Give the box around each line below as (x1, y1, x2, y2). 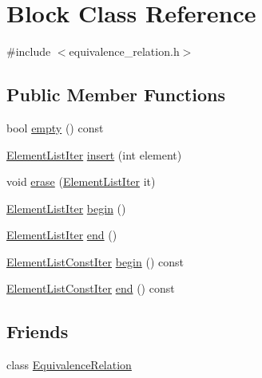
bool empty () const (6, 119, 104, 136)
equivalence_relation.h (69, 43, 180, 60)
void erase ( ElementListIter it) (6, 173, 156, 190)
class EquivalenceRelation (6, 356, 132, 373)
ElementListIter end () (6, 226, 117, 243)
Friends (6, 319, 69, 344)
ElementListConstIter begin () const (6, 253, 184, 270)
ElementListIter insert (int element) (6, 146, 182, 163)
